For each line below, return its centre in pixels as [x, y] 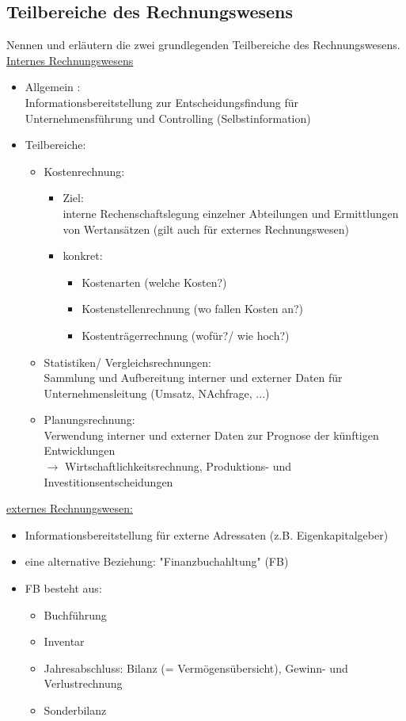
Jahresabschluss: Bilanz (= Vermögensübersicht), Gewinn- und [196, 668]
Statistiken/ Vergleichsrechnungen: [128, 362]
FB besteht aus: [63, 588]
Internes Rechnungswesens [70, 60]
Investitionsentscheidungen [108, 481]
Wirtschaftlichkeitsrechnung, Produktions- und [178, 466]
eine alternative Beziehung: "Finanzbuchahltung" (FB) [157, 561]
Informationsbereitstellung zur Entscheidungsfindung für [162, 102]
